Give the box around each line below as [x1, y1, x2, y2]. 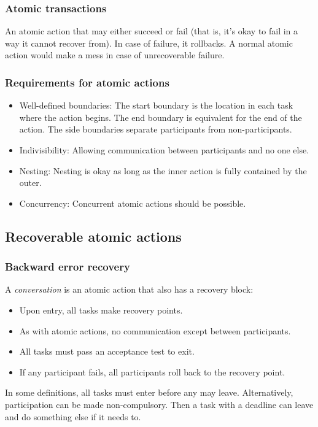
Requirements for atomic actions [5, 74, 169, 90]
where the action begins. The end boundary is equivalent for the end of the [19, 110, 302, 123]
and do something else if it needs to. [5, 410, 141, 423]
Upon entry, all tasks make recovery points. [19, 303, 183, 316]
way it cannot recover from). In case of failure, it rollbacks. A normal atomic [5, 36, 293, 49]
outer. [19, 176, 42, 189]
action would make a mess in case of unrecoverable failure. [5, 48, 225, 61]
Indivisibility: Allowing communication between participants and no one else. [19, 144, 309, 156]
